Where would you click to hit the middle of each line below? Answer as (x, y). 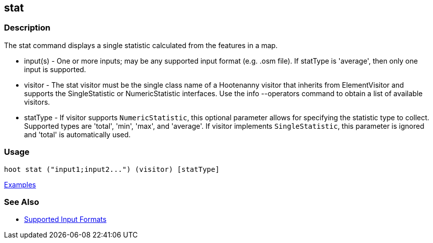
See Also (22, 202)
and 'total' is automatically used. (77, 134)
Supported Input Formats (65, 219)
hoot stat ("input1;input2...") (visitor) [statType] (112, 169)
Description (27, 28)
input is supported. (55, 69)
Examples (20, 184)
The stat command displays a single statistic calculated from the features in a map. (141, 45)
